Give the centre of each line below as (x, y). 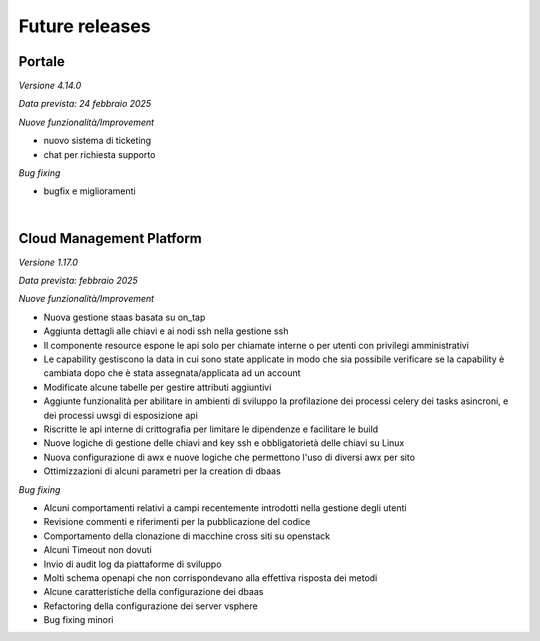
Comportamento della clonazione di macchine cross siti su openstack (186, 536)
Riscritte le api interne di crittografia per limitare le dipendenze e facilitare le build (211, 429)
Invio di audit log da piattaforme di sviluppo (132, 564)
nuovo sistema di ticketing (97, 141)
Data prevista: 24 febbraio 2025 (85, 104)
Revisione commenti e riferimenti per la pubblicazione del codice (177, 522)
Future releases (84, 26)
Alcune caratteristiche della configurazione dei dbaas (153, 592)
